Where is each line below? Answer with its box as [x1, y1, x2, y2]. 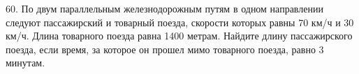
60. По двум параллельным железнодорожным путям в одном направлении [6, 1, 323, 15]
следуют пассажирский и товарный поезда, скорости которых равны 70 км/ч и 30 [6, 15, 354, 29]
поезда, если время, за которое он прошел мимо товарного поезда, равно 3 [6, 41, 324, 56]
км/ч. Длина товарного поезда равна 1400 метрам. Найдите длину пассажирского [6, 28, 353, 43]
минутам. [6, 55, 45, 70]
